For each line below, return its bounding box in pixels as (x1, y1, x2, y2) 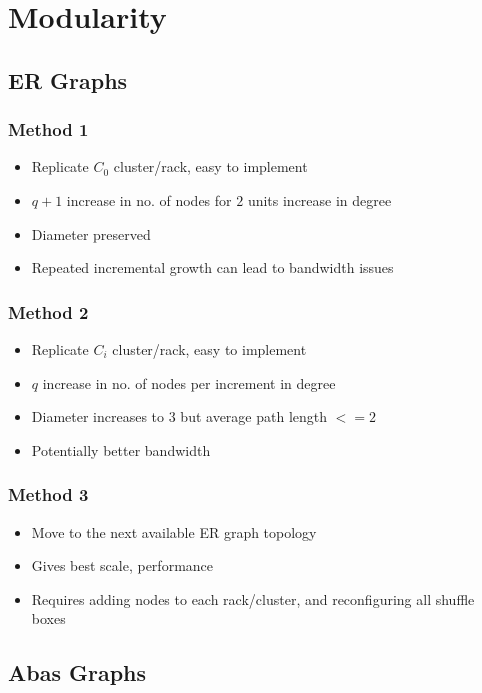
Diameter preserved (31, 223, 151, 244)
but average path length (180, 406, 328, 427)
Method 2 (8, 299, 89, 324)
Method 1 (8, 117, 89, 142)
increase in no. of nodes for (66, 189, 232, 210)
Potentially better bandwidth (31, 439, 211, 460)
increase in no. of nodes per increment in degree (42, 372, 336, 393)
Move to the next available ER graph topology (31, 521, 317, 542)
